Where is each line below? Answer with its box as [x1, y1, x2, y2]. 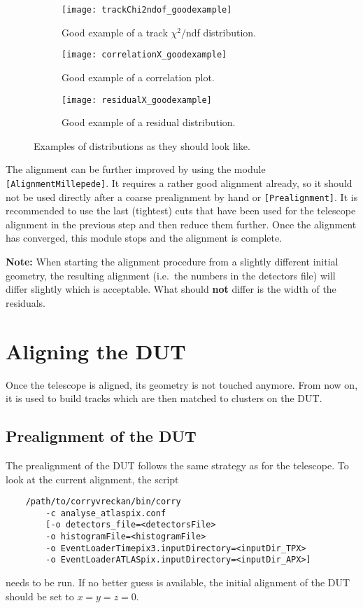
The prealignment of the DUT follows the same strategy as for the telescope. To [6, 457, 349, 472]
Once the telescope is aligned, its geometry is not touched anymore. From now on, [6, 377, 358, 392]
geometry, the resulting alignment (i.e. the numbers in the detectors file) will [6, 268, 336, 282]
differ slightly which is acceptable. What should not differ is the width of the [6, 282, 336, 296]
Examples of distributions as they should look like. [34, 138, 250, 153]
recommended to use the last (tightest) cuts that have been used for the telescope [6, 203, 356, 218]
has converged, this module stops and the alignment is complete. [6, 230, 283, 245]
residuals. [6, 295, 45, 310]
